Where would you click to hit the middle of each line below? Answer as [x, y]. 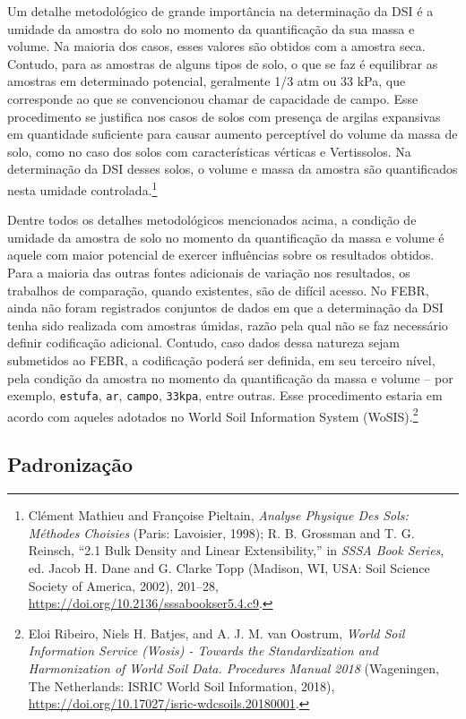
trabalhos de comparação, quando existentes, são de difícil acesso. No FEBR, [218, 290]
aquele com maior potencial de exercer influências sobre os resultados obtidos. [221, 255]
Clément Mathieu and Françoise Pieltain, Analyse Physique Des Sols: [218, 515]
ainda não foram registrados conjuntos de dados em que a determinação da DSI [225, 308]
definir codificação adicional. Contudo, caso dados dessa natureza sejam [203, 342]
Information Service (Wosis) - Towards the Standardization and [203, 651]
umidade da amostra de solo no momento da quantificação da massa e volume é [226, 237]
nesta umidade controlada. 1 [82, 188]
